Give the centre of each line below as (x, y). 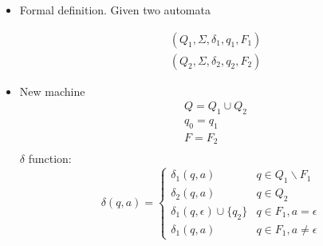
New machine (52, 91)
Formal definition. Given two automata (115, 10)
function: (50, 159)
